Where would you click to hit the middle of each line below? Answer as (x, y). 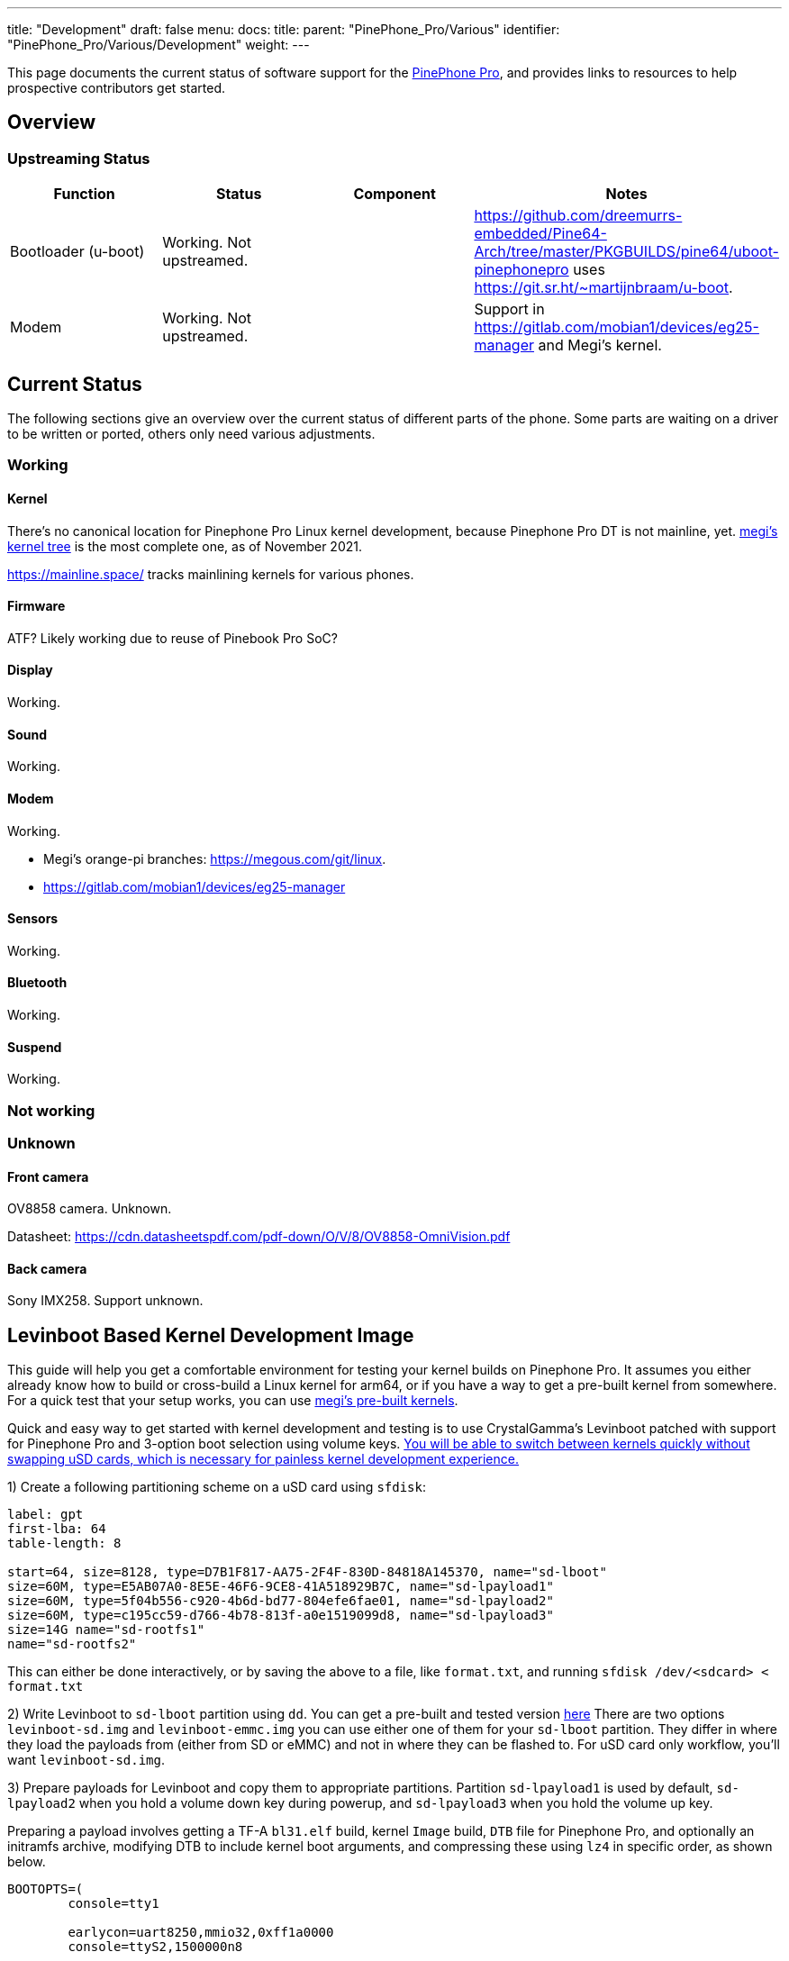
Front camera (48, 1176)
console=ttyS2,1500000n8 (155, 1947)
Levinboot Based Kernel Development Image (211, 1335)
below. (27, 1862)
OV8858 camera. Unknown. (90, 1209)
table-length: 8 (64, 1543)
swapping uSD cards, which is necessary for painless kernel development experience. (263, 1459)
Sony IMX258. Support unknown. (105, 1301)
